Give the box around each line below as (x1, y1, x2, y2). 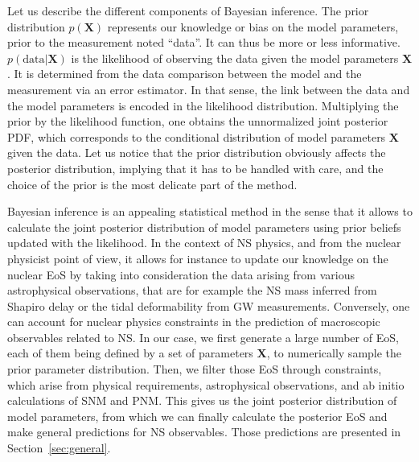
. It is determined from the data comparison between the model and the (7, 65, 362, 82)
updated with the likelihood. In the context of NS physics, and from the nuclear (7, 234, 401, 251)
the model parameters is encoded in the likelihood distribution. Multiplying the (7, 97, 399, 113)
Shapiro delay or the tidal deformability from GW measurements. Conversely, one (7, 297, 410, 314)
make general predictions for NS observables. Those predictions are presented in (7, 423, 401, 440)
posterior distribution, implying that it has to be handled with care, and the (7, 159, 384, 176)
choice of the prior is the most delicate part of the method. (7, 175, 298, 192)
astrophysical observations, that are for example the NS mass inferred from (7, 282, 377, 299)
